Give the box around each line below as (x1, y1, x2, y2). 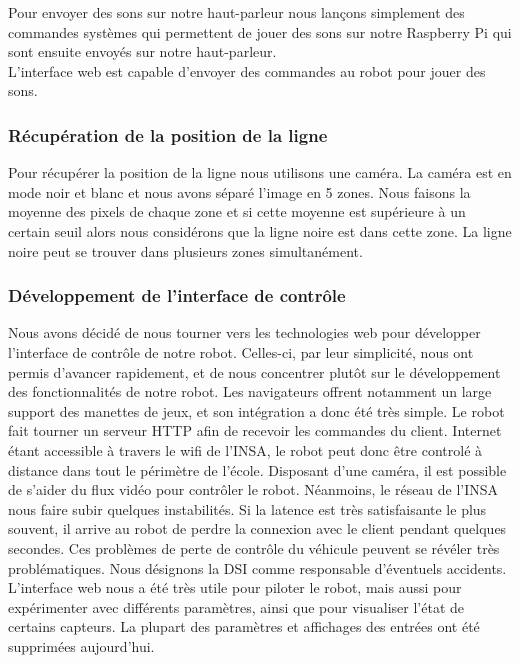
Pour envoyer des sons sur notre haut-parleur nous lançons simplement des (8, 2, 465, 22)
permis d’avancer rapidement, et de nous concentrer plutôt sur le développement (8, 361, 501, 382)
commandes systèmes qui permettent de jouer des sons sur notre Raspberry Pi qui (8, 21, 512, 42)
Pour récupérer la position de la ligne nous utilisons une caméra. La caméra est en (8, 162, 512, 183)
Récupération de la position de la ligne (8, 122, 328, 147)
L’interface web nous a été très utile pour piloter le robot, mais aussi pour (8, 577, 462, 598)
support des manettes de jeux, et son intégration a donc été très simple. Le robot (8, 400, 505, 421)
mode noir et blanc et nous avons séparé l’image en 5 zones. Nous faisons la (8, 181, 471, 202)
